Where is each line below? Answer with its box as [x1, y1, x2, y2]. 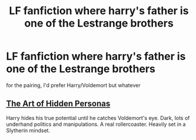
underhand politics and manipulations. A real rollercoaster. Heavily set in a [6, 121, 186, 128]
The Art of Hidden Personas [6, 99, 111, 109]
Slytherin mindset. [6, 126, 51, 134]
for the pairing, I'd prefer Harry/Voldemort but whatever [6, 81, 141, 89]
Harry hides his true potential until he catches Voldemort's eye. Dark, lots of [6, 114, 190, 121]
